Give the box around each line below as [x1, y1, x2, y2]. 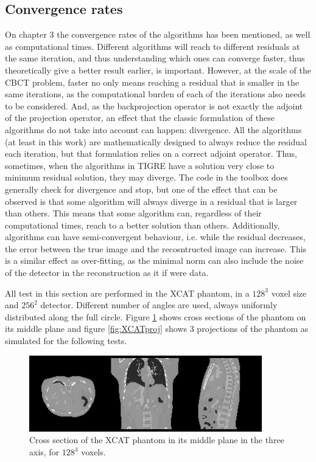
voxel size [271, 286, 307, 299]
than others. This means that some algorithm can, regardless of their [5, 207, 262, 219]
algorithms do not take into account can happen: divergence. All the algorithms [5, 123, 302, 136]
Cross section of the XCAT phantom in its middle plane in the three [29, 433, 284, 446]
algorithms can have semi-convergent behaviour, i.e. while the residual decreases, [5, 230, 306, 243]
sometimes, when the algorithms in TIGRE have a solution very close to [5, 159, 275, 171]
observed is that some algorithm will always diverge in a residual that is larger [5, 195, 298, 207]
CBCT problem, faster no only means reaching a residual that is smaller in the [5, 75, 299, 88]
